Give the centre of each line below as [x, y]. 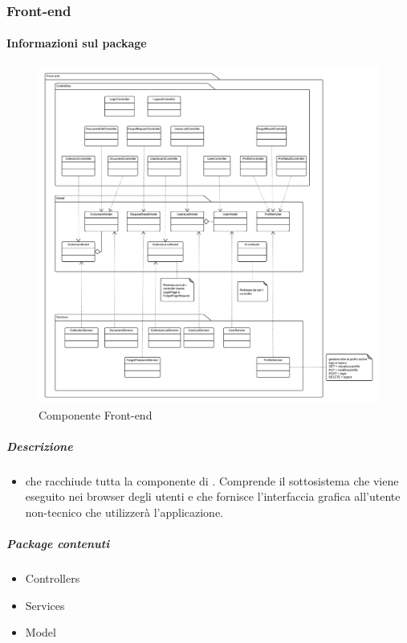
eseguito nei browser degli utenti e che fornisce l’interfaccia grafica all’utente [213, 496]
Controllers [53, 578]
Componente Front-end [96, 414]
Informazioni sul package [77, 43]
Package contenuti [58, 544]
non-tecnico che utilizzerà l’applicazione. [124, 512]
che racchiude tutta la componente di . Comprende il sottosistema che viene [212, 480]
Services [45, 605]
